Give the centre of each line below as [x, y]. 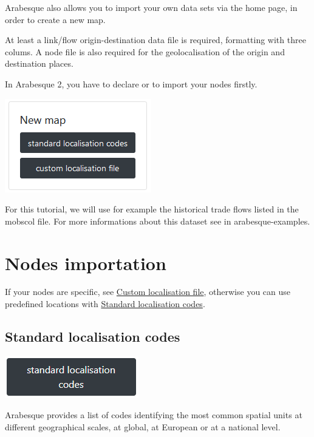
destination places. [39, 63]
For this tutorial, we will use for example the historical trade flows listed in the [152, 209]
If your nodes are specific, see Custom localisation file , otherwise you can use [148, 292]
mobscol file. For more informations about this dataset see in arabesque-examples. [158, 221]
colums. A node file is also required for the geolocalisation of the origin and [145, 51]
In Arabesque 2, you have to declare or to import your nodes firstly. [131, 83]
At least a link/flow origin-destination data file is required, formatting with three [155, 40]
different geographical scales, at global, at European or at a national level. [143, 427]
